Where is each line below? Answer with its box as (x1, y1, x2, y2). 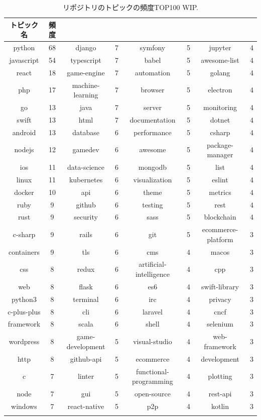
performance (134, 127, 172, 137)
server (143, 102, 162, 112)
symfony (140, 42, 166, 53)
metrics (209, 186, 231, 197)
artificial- (139, 259, 167, 269)
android (12, 127, 36, 137)
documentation (129, 114, 176, 125)
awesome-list (201, 54, 239, 65)
